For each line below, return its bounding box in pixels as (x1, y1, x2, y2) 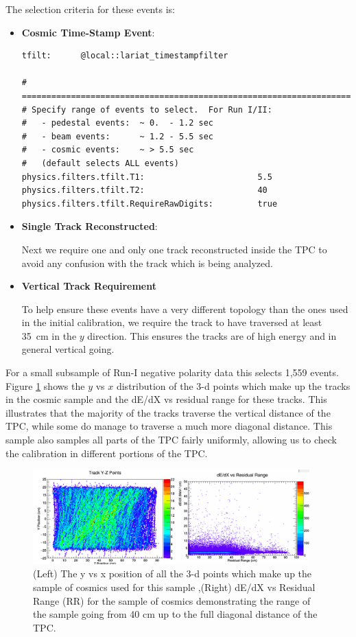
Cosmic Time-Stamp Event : (21, 25, 155, 39)
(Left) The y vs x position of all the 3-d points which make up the (33, 566, 312, 581)
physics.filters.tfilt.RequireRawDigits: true (21, 198, 278, 209)
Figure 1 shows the (5, 378, 85, 393)
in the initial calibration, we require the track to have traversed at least (21, 315, 322, 329)
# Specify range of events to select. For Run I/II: (21, 104, 272, 115)
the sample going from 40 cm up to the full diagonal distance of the (33, 607, 318, 621)
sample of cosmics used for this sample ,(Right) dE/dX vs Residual (33, 580, 316, 594)
